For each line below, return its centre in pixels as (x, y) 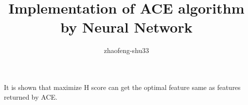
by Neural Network (126, 27)
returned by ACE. (31, 96)
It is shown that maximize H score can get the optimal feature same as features (122, 87)
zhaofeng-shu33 (126, 50)
